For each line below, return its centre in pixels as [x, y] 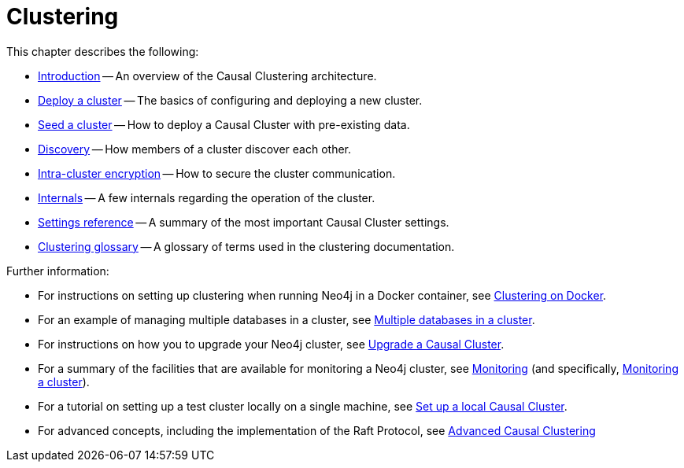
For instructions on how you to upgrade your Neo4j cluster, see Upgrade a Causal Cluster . [271, 344]
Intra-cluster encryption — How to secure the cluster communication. [217, 173]
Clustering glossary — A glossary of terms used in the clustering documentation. [246, 246]
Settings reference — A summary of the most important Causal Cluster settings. [244, 222]
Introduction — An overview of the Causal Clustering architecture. [207, 76]
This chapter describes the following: [103, 51]
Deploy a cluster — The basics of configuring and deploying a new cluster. [230, 100]
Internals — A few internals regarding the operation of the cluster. [207, 197]
